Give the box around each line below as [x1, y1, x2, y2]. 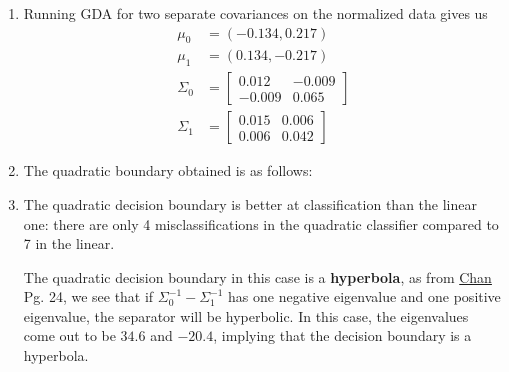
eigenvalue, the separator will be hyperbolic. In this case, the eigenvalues [23, 305, 469, 326]
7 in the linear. [23, 233, 115, 254]
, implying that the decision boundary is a [213, 325, 472, 346]
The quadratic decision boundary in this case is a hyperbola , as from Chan [23, 266, 492, 287]
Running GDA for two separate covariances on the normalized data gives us [23, 3, 488, 23]
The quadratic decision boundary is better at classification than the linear [23, 193, 477, 214]
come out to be [23, 325, 116, 346]
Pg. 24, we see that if [23, 286, 154, 307]
